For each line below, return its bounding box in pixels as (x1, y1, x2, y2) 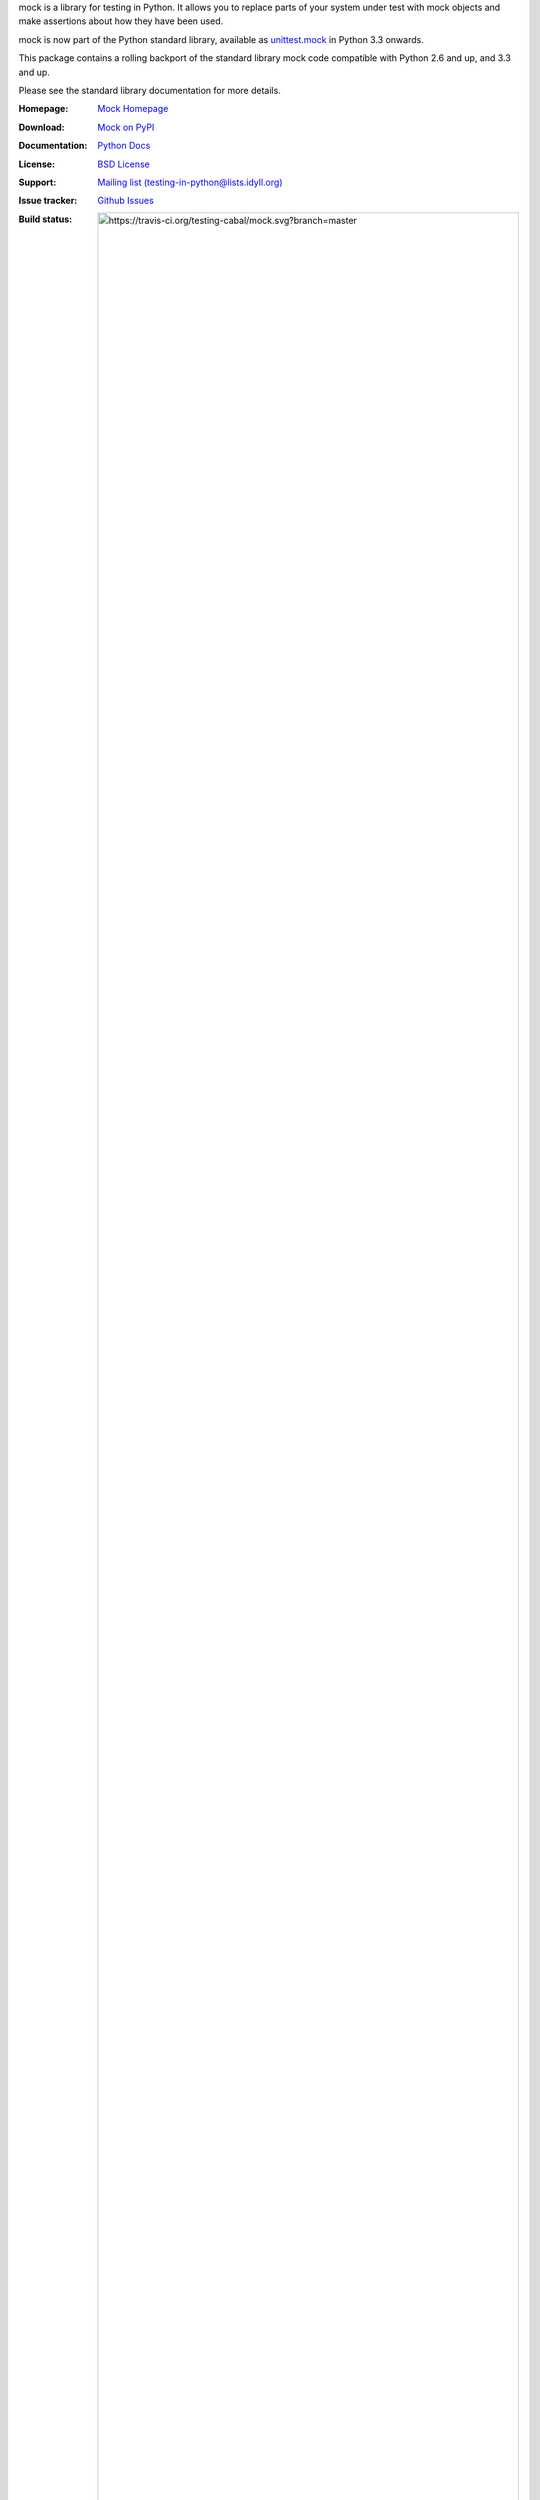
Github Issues (97, 195, 154, 207)
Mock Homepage (97, 103, 169, 115)
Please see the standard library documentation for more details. (18, 84, 282, 96)
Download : (18, 121, 65, 133)
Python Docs (97, 140, 151, 152)
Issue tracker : (18, 195, 78, 207)
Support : (18, 176, 57, 188)
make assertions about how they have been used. (18, 15, 224, 27)
